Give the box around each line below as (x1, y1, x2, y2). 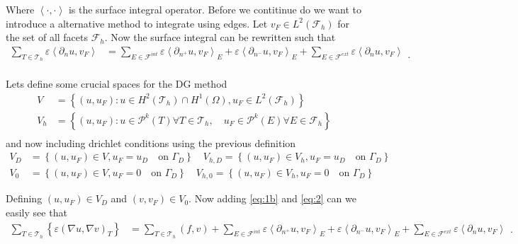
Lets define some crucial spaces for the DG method (6, 76, 227, 91)
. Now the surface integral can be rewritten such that (104, 30, 336, 45)
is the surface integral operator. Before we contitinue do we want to (68, 2, 361, 16)
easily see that (6, 204, 67, 219)
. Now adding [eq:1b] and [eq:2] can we (188, 191, 356, 206)
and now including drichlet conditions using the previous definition (6, 135, 296, 150)
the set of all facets (6, 30, 89, 45)
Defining (6, 191, 43, 206)
